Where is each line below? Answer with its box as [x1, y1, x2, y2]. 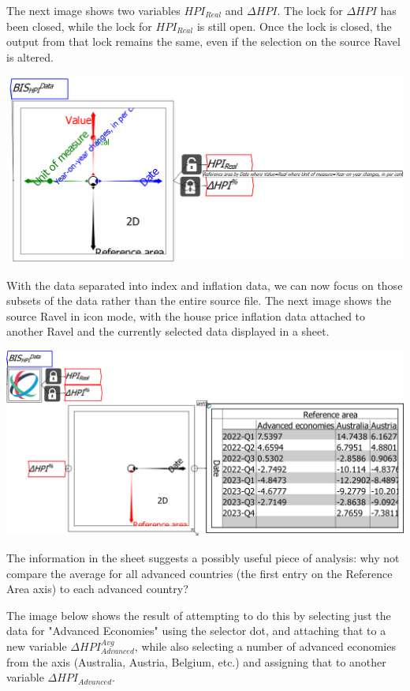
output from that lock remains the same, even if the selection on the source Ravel [6, 33, 401, 50]
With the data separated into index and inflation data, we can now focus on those [6, 276, 403, 293]
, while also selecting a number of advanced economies [134, 637, 396, 654]
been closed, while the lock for [6, 17, 152, 34]
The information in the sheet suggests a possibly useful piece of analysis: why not [6, 549, 400, 565]
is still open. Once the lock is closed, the [196, 17, 392, 34]
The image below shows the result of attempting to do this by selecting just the [6, 607, 391, 623]
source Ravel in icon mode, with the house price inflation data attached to [6, 307, 366, 324]
